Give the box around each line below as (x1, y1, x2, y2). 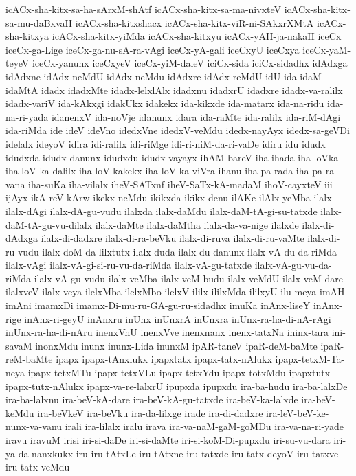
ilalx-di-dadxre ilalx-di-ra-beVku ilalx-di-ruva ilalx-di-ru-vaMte (41, 231, 304, 245)
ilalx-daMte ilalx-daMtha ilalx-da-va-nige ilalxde (95, 217, 299, 231)
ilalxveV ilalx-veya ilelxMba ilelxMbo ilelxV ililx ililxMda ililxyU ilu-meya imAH (5, 284, 345, 299)
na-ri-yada (5, 109, 49, 124)
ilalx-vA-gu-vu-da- (254, 258, 332, 272)
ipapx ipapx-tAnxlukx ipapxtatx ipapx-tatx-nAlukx (56, 352, 272, 366)
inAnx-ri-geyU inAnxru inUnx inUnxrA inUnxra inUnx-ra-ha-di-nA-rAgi (24, 311, 331, 326)
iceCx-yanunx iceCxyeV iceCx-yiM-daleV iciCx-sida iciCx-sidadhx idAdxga (32, 56, 348, 70)
